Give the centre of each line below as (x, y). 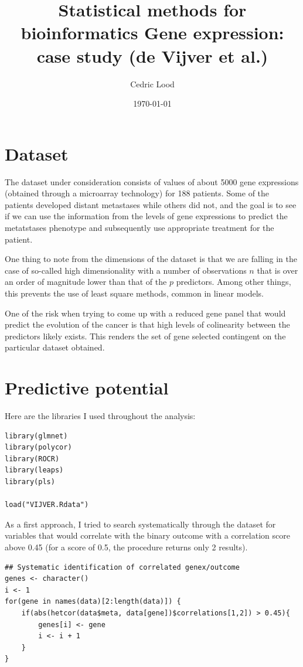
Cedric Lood (152, 84)
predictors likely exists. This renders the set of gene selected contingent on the (145, 336)
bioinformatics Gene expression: (152, 33)
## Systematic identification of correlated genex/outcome (122, 567)
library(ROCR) (32, 459)
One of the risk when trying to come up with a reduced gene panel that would (145, 313)
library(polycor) (38, 447)
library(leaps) (34, 470)
